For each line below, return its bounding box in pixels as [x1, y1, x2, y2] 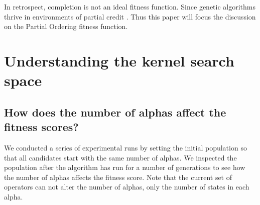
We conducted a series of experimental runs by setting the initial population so [4, 142, 247, 152]
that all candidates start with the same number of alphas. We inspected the [4, 152, 237, 162]
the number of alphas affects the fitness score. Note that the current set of [4, 171, 232, 182]
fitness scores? [4, 119, 79, 134]
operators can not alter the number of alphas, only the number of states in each [4, 181, 249, 192]
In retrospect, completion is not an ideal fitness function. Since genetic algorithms [4, 1, 256, 11]
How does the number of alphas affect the [4, 104, 226, 119]
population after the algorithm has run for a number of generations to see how [4, 162, 245, 172]
